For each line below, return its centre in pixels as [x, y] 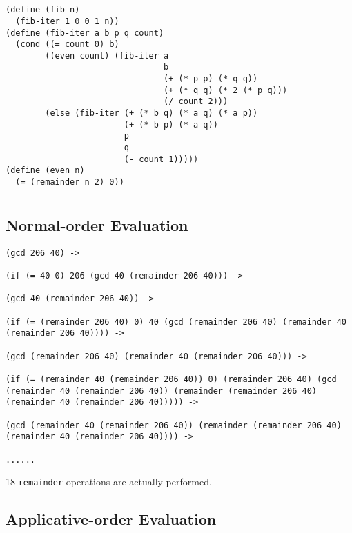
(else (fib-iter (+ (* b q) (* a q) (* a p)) [151, 113]
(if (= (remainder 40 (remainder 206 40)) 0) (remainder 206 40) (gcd [171, 379]
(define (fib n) [43, 10]
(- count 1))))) [161, 159]
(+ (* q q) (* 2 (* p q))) [226, 90]
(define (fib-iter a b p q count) [85, 33]
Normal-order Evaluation [97, 224]
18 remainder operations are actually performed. [109, 482]
